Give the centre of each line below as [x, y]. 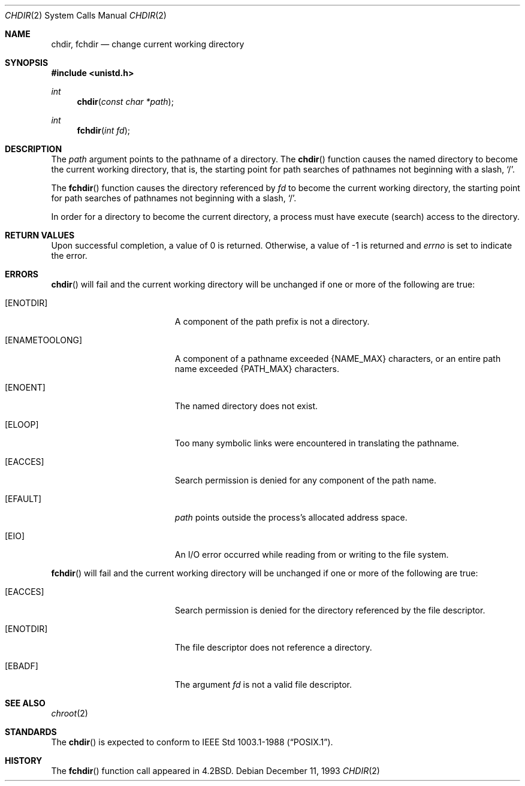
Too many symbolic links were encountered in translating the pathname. [317, 443]
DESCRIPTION [34, 149]
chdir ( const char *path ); [125, 102]
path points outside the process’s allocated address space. [291, 517]
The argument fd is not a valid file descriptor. [263, 684]
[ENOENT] [25, 387]
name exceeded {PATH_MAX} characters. [257, 369]
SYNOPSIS [27, 63]
